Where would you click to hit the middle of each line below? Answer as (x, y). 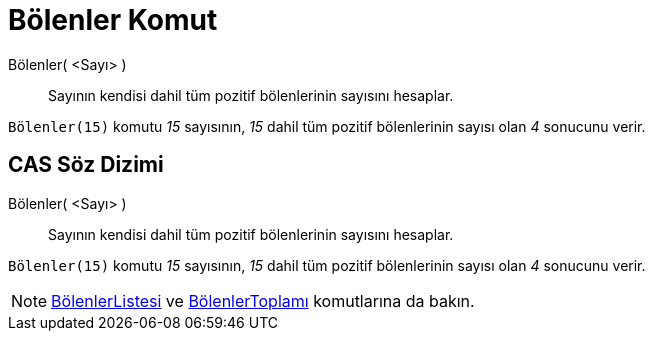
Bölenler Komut (113, 20)
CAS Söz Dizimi (86, 165)
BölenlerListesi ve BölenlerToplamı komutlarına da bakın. (263, 300)
